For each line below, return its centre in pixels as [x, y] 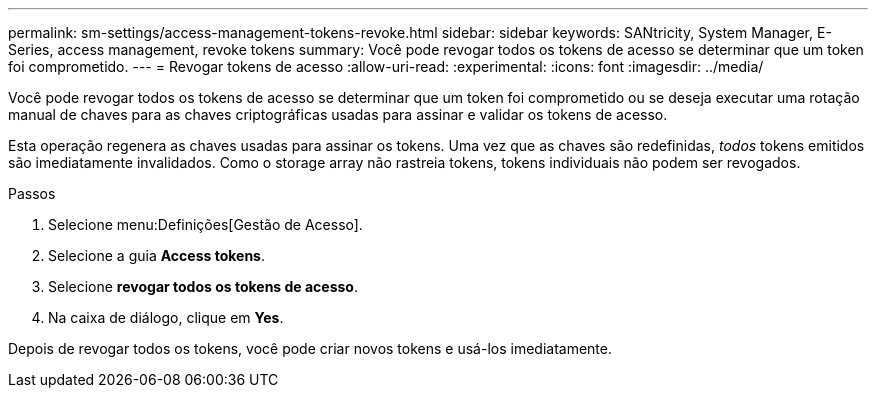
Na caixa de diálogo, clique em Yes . [166, 317]
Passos [32, 193]
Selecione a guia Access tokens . [156, 255]
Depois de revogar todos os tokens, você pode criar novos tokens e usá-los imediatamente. [310, 348]
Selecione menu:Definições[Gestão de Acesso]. [205, 224]
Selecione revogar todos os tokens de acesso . [203, 286]
